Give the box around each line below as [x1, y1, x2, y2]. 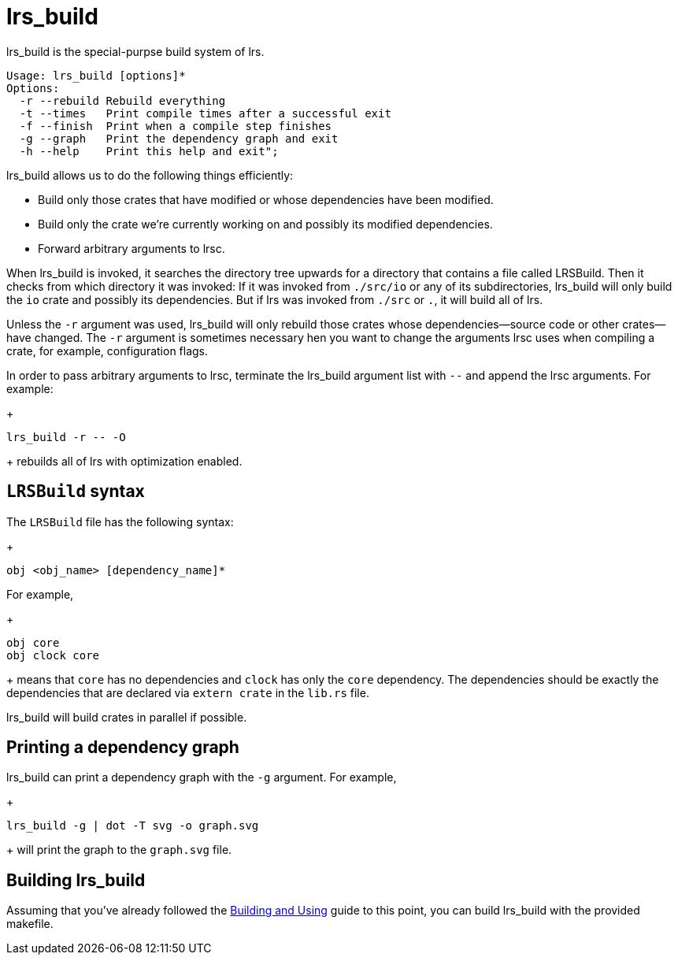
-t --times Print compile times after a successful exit [19, 106, 391, 120]
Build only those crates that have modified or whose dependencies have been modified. [38, 192, 494, 206]
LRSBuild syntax [6, 481, 145, 502]
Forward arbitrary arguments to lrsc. [38, 241, 225, 255]
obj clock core [6, 648, 100, 662]
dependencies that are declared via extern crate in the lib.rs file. [6, 685, 369, 699]
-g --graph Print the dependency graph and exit [19, 132, 339, 145]
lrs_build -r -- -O [6, 430, 126, 443]
